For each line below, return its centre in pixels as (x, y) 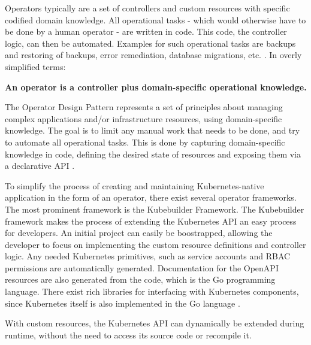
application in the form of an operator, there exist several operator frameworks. (151, 197)
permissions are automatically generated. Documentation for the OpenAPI (142, 267)
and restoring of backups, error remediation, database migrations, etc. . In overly (153, 55)
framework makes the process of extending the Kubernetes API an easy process (151, 221)
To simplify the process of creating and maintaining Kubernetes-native (135, 185)
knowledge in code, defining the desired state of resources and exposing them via (153, 154)
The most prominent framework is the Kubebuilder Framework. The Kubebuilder (155, 209)
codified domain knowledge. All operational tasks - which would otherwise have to (155, 19)
